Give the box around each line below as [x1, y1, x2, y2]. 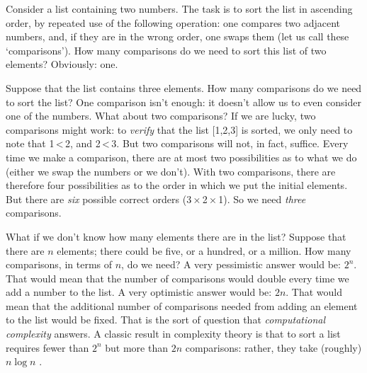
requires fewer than [6, 340, 89, 355]
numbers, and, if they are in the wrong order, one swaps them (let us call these [6, 29, 349, 44]
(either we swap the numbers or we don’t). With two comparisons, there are [6, 163, 336, 178]
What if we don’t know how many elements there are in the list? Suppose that [6, 229, 346, 243]
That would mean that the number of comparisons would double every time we [6, 270, 349, 285]
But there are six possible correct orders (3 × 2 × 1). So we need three [6, 191, 306, 206]
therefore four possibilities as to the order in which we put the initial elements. [6, 178, 348, 193]
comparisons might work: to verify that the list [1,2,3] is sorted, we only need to [6, 122, 353, 137]
